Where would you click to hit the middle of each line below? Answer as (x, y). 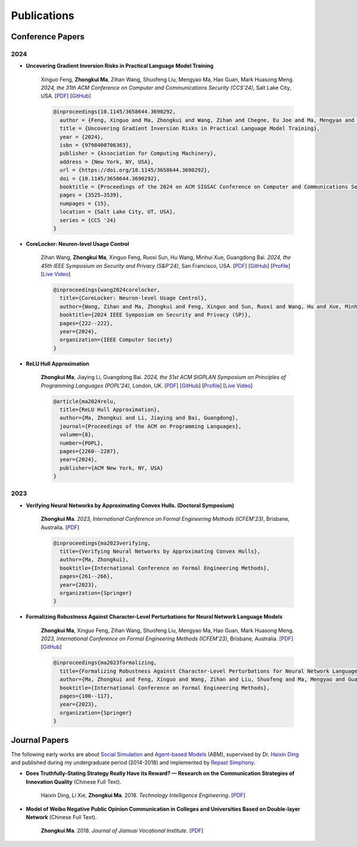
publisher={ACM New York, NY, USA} (112, 468)
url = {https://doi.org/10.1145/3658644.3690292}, (135, 170)
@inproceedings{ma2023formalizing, (105, 663)
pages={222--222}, (86, 323)
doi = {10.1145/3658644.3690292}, (110, 178)
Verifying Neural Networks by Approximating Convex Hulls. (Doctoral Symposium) (130, 505)
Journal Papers (40, 740)
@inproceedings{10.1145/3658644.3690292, (115, 112)
